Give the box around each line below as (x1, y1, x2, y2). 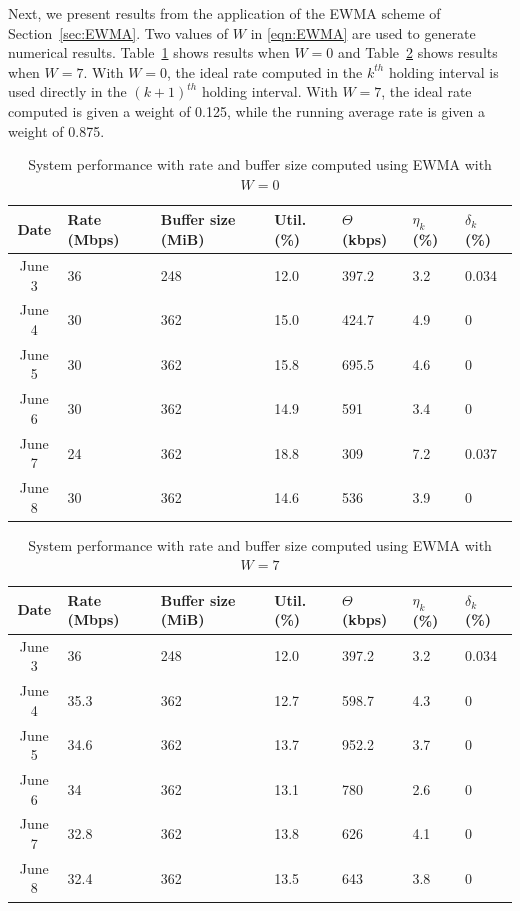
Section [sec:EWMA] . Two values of (8, 22, 229, 43)
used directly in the (8, 81, 127, 102)
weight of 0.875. (8, 120, 105, 141)
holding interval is (388, 61, 499, 82)
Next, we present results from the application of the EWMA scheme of (8, 3, 441, 23)
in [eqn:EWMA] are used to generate (250, 22, 476, 43)
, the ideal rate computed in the (167, 61, 363, 82)
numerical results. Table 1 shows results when (8, 42, 290, 63)
